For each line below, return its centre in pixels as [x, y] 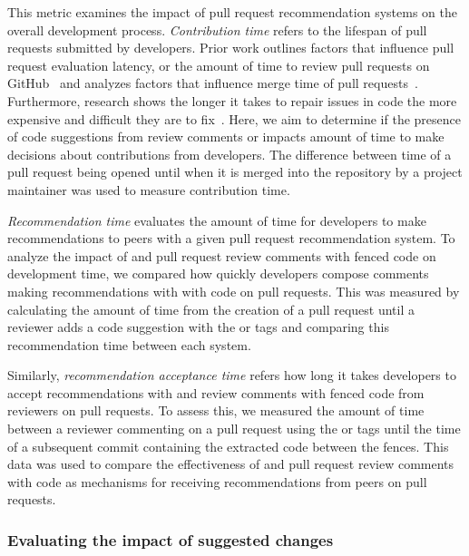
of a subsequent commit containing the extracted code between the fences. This [228, 446]
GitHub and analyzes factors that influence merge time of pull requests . [213, 83]
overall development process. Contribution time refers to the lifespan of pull [217, 29]
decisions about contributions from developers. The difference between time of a [230, 154]
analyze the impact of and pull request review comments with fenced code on [222, 255]
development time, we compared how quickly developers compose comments [218, 273]
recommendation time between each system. [129, 344]
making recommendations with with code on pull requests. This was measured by [234, 291]
